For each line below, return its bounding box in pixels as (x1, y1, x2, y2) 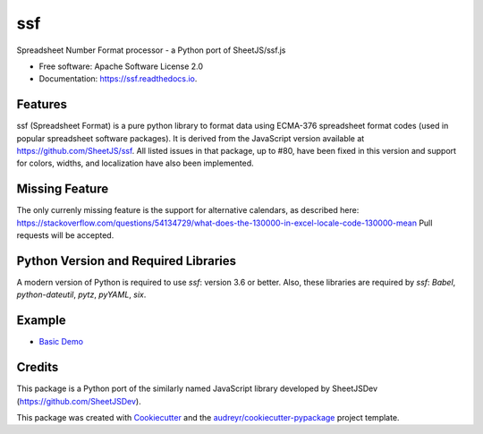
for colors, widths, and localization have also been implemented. (16, 157, 254, 169)
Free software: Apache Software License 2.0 (38, 61, 204, 72)
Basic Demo (38, 336, 84, 347)
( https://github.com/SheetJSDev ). (16, 396, 142, 406)
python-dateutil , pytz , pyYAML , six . (16, 289, 147, 300)
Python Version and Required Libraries (16, 253, 237, 268)
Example (16, 313, 66, 328)
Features (16, 97, 67, 112)
